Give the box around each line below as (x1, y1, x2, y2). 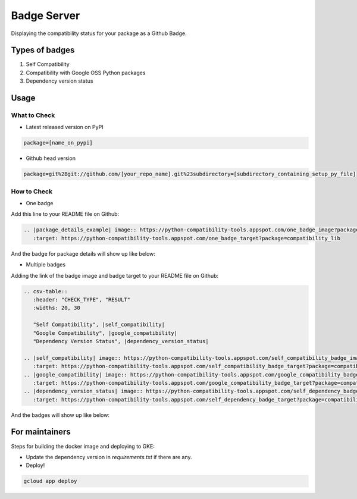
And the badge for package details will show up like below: (11, 250, 156, 257)
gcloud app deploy (23, 478, 77, 485)
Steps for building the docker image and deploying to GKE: (11, 442, 155, 450)
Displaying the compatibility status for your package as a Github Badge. (11, 30, 187, 37)
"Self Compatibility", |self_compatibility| (33, 321, 165, 328)
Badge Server (11, 9, 80, 22)
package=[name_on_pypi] (23, 140, 93, 146)
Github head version (26, 155, 76, 162)
